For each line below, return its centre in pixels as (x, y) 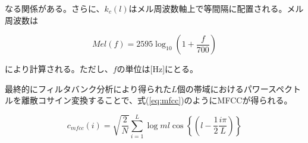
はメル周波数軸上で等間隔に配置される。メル (216, 8)
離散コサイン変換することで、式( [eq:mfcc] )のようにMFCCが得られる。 (157, 100)
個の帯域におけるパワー (222, 88)
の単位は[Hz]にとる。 (158, 69)
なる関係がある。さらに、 (55, 8)
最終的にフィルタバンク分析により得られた (88, 88)
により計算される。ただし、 (59, 69)
